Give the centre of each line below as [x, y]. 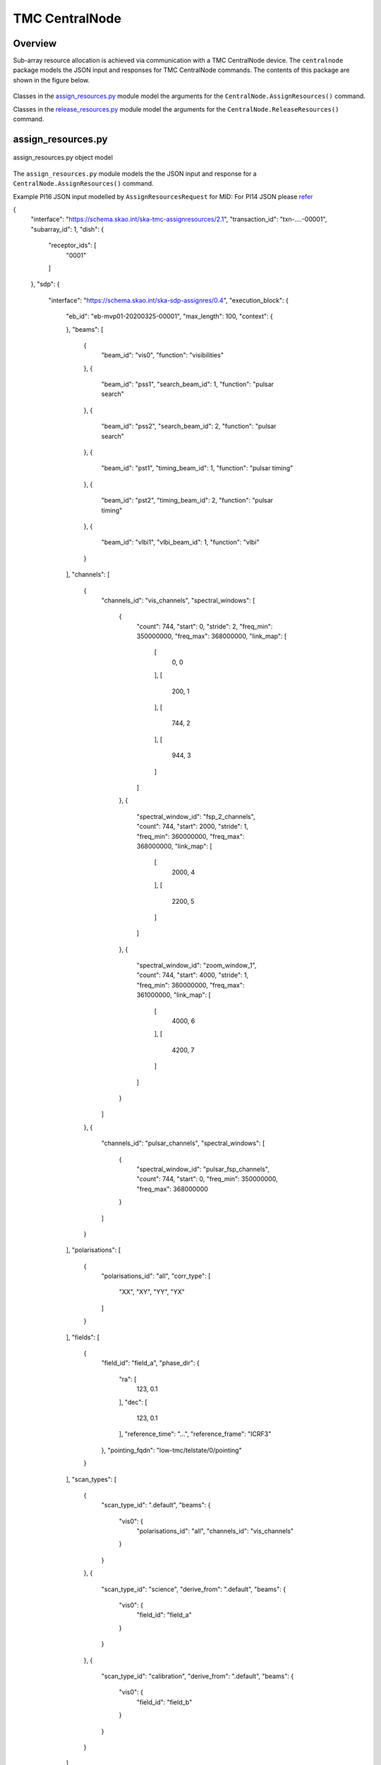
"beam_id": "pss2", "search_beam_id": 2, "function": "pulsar [189, 426]
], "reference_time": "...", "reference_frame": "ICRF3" [195, 1434]
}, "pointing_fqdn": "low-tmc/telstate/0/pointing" [172, 1450]
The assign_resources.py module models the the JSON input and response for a [135, 174]
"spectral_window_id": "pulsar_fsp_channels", [203, 1169]
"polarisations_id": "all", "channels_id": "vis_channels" [215, 1531]
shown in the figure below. [52, 80]
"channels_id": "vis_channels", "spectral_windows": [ [178, 600]
